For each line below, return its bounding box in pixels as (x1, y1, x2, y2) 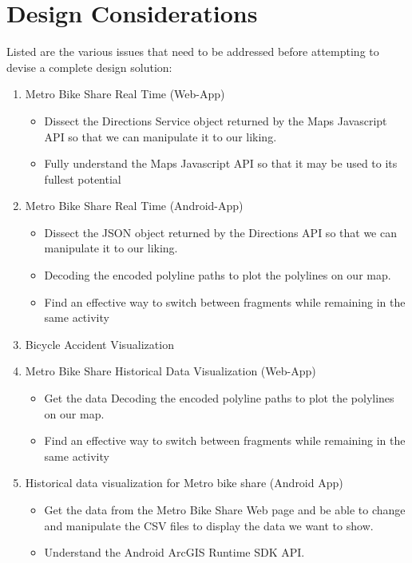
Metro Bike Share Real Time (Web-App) (25, 85, 225, 102)
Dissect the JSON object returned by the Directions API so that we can (44, 224, 397, 240)
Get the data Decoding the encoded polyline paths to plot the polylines (44, 390, 394, 406)
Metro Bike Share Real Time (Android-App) (25, 197, 244, 214)
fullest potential (44, 170, 121, 187)
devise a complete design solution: (6, 58, 172, 75)
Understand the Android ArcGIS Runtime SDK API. (44, 544, 305, 561)
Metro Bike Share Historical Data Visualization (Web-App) (25, 363, 316, 379)
